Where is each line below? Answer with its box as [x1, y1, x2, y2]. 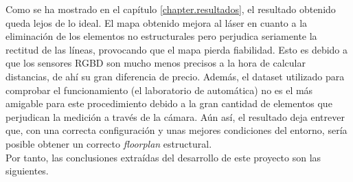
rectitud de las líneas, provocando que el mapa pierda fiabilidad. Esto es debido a [5, 42, 348, 56]
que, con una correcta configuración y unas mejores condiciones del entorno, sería [5, 123, 348, 137]
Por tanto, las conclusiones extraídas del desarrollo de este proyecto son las [5, 150, 321, 164]
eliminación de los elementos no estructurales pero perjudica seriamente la [5, 29, 317, 43]
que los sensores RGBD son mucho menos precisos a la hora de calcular [5, 56, 306, 70]
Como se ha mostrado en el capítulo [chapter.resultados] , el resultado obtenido [5, 2, 336, 16]
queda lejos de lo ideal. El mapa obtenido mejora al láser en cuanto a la [5, 15, 308, 30]
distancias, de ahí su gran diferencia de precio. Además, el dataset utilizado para [5, 69, 345, 83]
